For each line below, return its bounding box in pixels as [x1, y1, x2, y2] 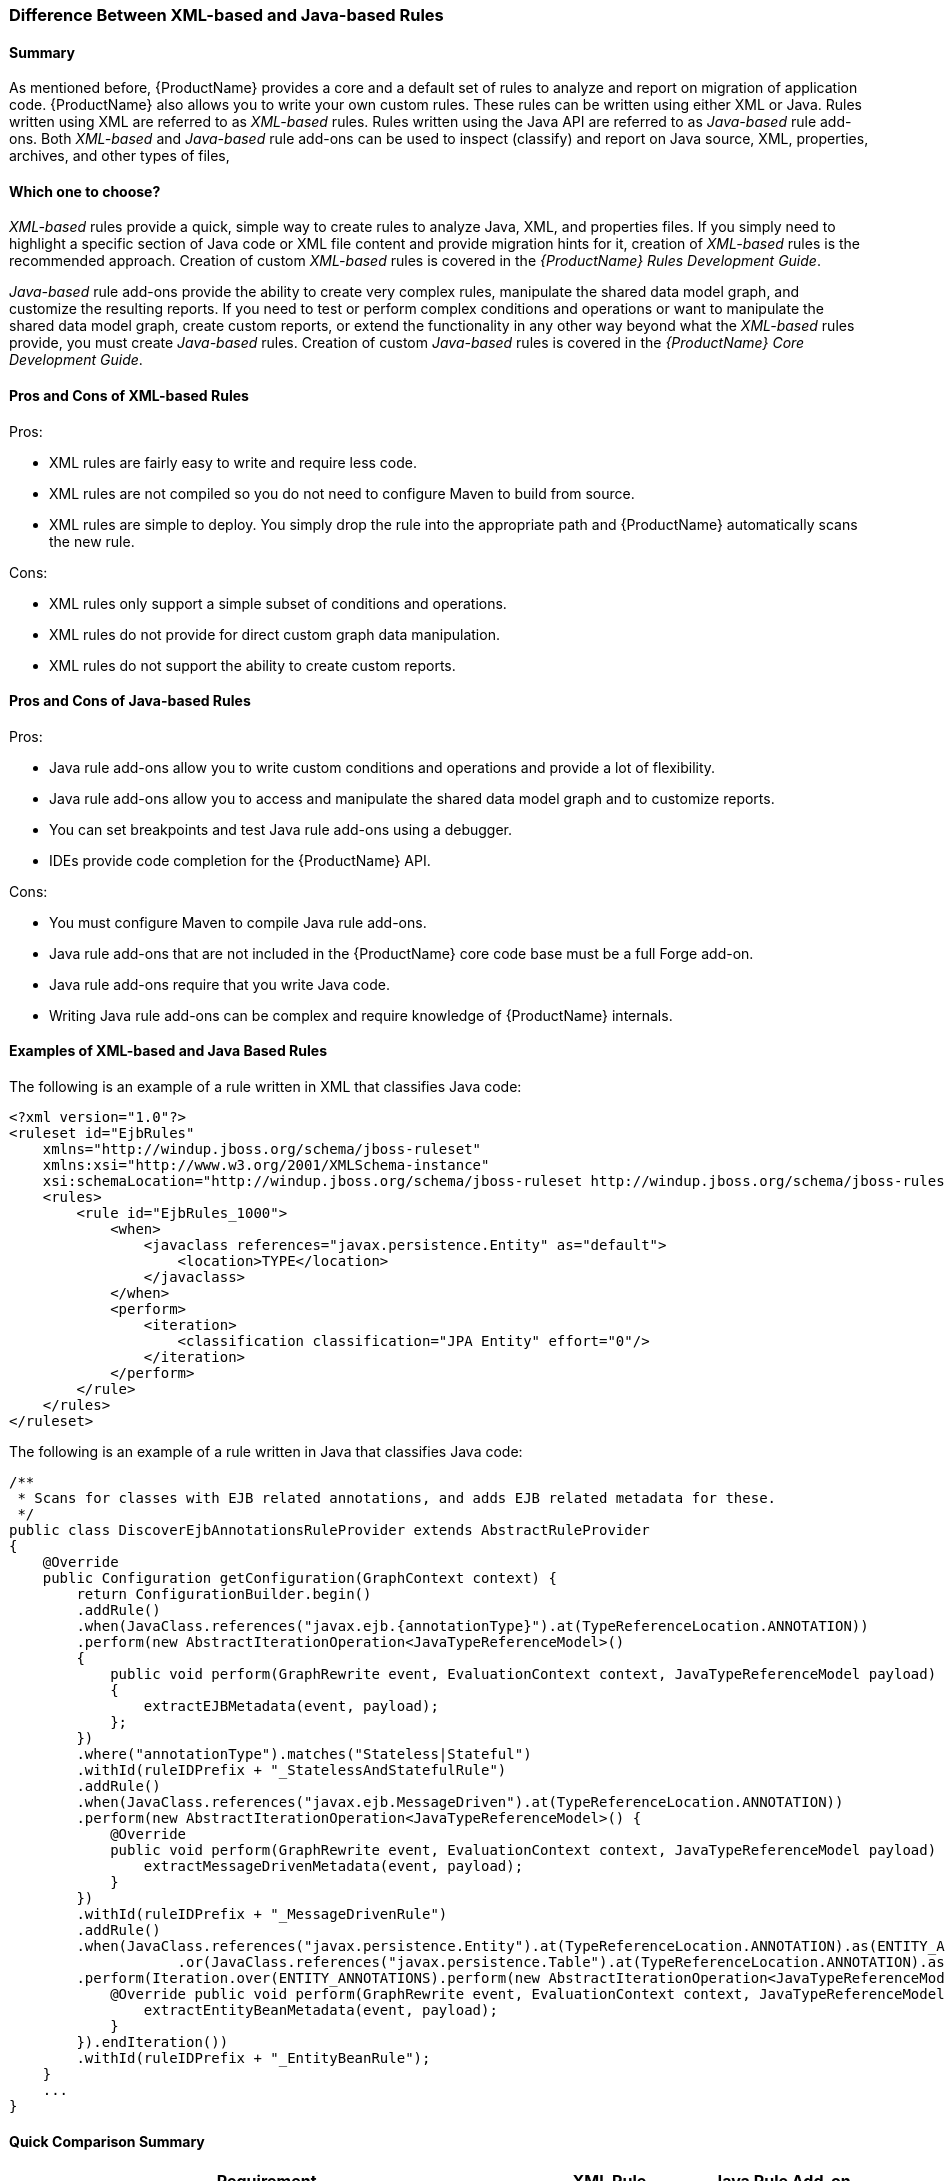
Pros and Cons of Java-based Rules [9, 692, 251, 710]
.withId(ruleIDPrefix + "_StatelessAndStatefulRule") [76, 1762, 507, 1779]
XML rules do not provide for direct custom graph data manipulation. [49, 625, 500, 643]
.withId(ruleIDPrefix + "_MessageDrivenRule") [76, 1906, 448, 1923]
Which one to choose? [9, 182, 161, 200]
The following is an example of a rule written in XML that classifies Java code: [9, 1078, 522, 1096]
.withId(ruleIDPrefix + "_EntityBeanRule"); [76, 2050, 431, 2067]
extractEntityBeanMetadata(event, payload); [143, 2002, 498, 2019]
